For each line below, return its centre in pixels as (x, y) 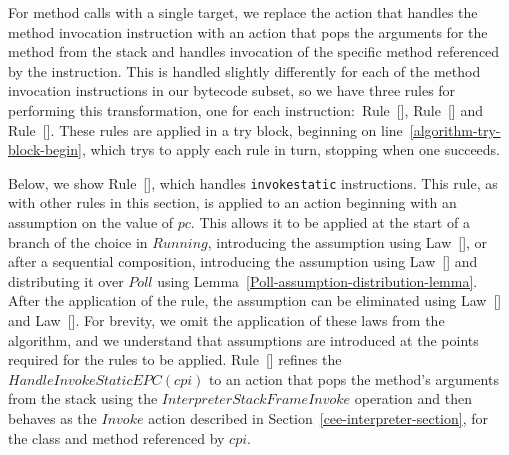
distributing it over (66, 280)
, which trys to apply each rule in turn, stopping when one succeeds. (291, 149)
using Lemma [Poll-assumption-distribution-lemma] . (317, 280)
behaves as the (52, 417)
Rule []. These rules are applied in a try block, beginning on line (205, 129)
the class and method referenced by (116, 437)
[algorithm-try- (455, 129)
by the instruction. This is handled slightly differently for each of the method (244, 70)
